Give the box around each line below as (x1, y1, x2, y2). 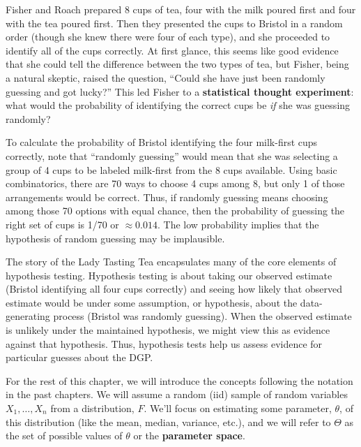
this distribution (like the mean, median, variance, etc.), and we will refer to (6, 414, 331, 429)
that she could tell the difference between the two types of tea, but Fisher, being (6, 57, 349, 71)
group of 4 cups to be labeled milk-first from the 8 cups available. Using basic (6, 162, 337, 177)
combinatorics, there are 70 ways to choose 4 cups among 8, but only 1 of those (6, 176, 345, 191)
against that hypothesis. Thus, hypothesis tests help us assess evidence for (6, 336, 323, 351)
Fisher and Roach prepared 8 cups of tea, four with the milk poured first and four (6, 2, 356, 16)
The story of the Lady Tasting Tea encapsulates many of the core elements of (6, 254, 337, 269)
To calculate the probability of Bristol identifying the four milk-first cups (6, 135, 318, 149)
